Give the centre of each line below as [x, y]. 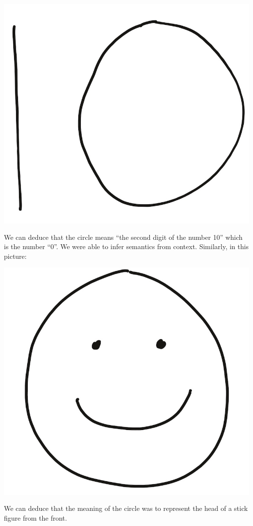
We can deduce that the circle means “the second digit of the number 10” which [123, 237]
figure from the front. [36, 518]
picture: [15, 256]
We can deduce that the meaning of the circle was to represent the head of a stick [126, 508]
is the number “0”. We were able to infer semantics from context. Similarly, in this [126, 246]
